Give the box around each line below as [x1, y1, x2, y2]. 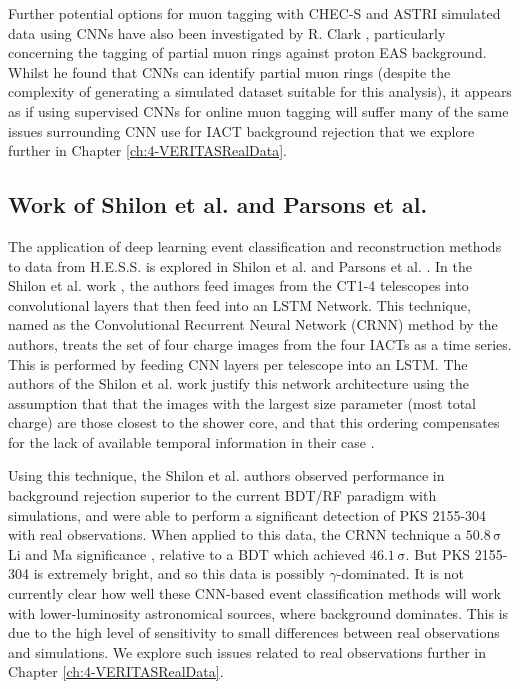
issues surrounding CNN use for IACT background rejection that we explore [8, 120, 475, 141]
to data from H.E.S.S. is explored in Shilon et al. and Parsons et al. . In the [8, 255, 472, 276]
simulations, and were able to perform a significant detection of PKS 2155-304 [8, 504, 487, 525]
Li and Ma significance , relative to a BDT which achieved [8, 543, 366, 564]
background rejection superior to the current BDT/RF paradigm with [8, 485, 437, 506]
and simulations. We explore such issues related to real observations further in [8, 641, 487, 662]
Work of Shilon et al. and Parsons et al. [8, 189, 428, 220]
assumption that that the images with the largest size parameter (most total [8, 392, 476, 413]
